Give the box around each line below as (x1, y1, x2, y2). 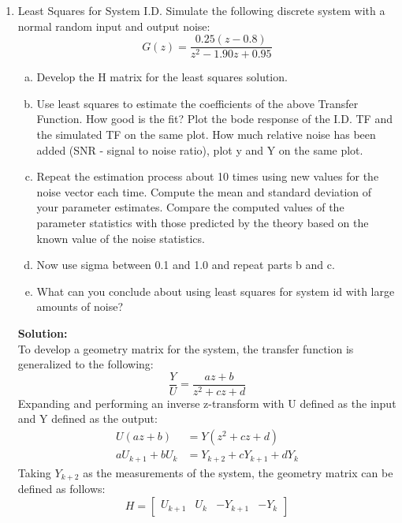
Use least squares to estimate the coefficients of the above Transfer (36, 95, 359, 111)
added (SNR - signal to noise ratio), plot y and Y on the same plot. (36, 141, 363, 158)
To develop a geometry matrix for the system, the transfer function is (17, 340, 354, 357)
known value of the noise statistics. (36, 230, 205, 246)
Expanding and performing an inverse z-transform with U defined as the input (17, 394, 396, 411)
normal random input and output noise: (17, 17, 210, 34)
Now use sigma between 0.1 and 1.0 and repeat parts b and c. (36, 256, 335, 273)
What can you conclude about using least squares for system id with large (36, 282, 395, 299)
